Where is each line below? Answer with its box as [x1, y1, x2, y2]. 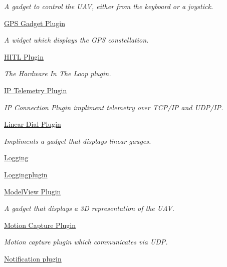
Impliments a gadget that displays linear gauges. [4, 135, 151, 146]
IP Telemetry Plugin [4, 85, 67, 95]
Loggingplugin [4, 169, 48, 179]
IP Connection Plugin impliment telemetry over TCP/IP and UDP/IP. [4, 102, 223, 112]
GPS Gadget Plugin [4, 18, 65, 28]
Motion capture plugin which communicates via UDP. [4, 236, 168, 247]
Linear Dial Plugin [4, 119, 61, 129]
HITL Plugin [4, 51, 44, 62]
